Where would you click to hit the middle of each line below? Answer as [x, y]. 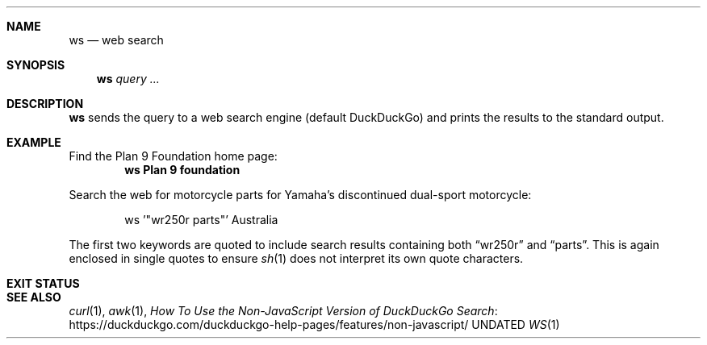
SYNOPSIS [36, 65]
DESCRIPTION [45, 104]
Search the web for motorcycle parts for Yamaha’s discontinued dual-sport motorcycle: [300, 195]
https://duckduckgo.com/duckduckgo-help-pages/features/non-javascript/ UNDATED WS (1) [314, 324]
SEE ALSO [34, 297]
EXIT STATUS [43, 283]
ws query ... [128, 79]
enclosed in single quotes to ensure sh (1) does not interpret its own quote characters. [296, 258]
